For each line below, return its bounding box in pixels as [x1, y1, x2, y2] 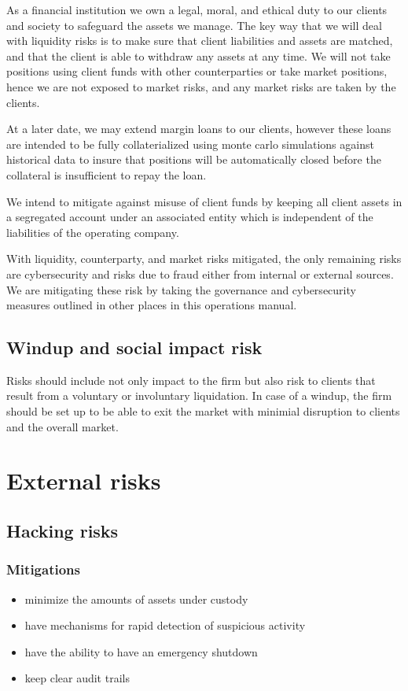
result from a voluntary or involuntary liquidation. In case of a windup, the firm [6, 387, 392, 404]
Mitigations [6, 560, 80, 579]
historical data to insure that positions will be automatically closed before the [6, 151, 381, 168]
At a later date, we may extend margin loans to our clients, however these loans [6, 120, 391, 137]
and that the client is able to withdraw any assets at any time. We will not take [6, 47, 391, 64]
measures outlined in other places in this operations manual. [6, 297, 297, 313]
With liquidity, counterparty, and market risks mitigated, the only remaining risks [6, 250, 402, 267]
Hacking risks [6, 519, 119, 543]
